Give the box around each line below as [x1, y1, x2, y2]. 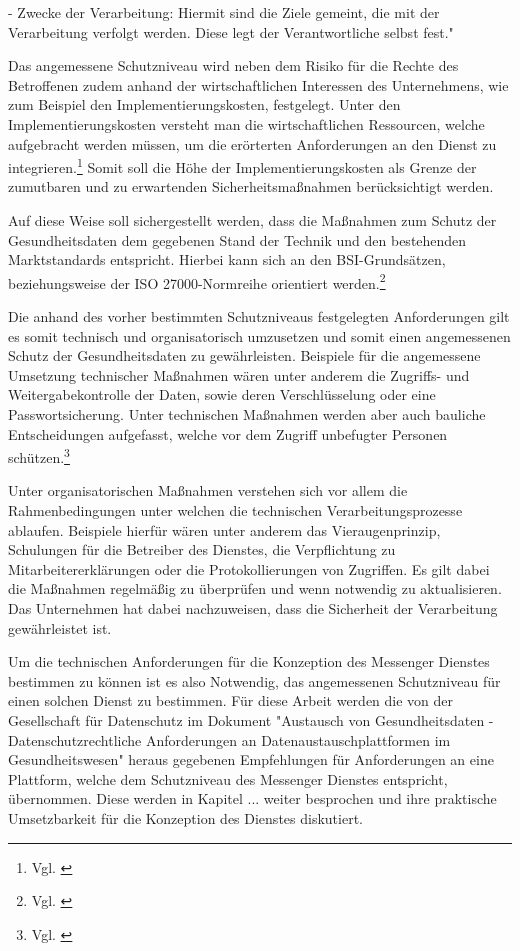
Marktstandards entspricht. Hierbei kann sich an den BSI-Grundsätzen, [8, 249, 446, 270]
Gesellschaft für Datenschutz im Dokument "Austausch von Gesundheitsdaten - [8, 709, 494, 730]
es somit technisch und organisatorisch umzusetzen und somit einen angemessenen [8, 325, 511, 346]
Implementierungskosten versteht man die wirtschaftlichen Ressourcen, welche [8, 113, 485, 134]
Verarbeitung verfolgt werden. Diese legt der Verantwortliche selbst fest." [8, 21, 454, 42]
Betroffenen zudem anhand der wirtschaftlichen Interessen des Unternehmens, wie [8, 74, 509, 95]
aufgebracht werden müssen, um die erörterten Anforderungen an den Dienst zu [8, 133, 497, 154]
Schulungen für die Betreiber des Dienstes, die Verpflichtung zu [8, 539, 396, 560]
